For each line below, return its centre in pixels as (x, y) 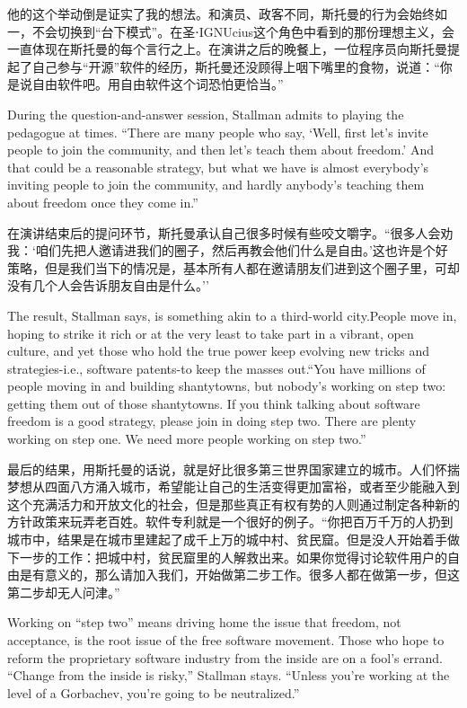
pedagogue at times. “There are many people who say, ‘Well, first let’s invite (218, 132)
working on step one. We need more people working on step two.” (187, 439)
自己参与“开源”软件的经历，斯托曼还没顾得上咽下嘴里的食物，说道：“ (236, 66)
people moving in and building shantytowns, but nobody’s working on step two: (227, 386)
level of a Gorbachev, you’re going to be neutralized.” (154, 692)
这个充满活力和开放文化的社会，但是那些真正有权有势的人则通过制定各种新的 (233, 504)
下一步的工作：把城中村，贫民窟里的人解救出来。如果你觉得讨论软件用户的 (227, 557)
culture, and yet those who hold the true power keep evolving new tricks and (219, 351)
